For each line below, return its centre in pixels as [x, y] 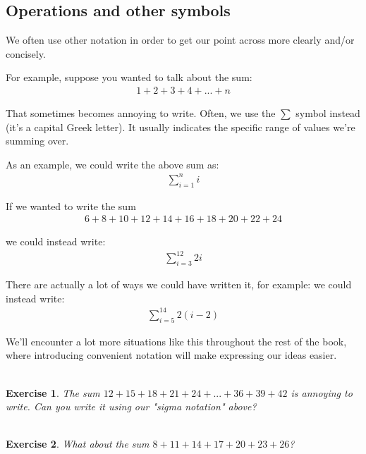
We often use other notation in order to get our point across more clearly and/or [180, 40]
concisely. [26, 53]
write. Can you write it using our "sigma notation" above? [131, 406]
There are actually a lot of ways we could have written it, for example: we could [179, 284]
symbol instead [328, 113]
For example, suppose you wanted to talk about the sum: [129, 77]
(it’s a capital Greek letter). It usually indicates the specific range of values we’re [181, 127]
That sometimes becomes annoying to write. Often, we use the [141, 113]
